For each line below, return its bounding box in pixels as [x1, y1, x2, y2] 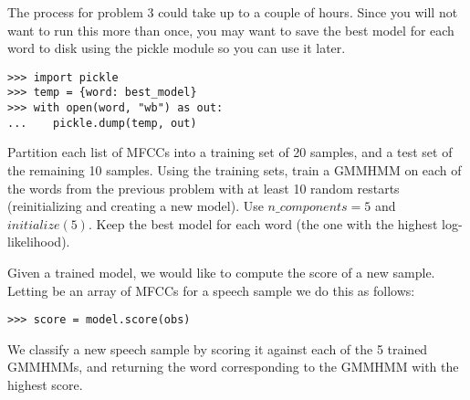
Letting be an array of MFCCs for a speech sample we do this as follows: [7, 280, 415, 300]
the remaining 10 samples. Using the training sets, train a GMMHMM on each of [7, 161, 462, 179]
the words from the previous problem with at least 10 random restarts [7, 178, 400, 197]
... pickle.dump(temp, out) [7, 116, 197, 130]
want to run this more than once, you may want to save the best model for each [7, 20, 454, 39]
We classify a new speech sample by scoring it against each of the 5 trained [7, 339, 428, 358]
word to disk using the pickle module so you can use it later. [7, 38, 346, 58]
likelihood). [7, 232, 70, 251]
